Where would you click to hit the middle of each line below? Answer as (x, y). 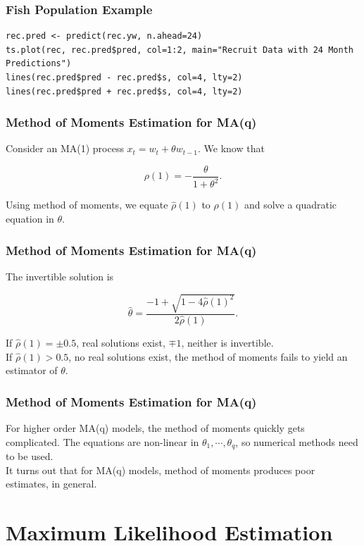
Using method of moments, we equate (87, 205)
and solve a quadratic (290, 205)
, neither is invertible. (227, 343)
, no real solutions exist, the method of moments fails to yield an (208, 356)
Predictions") (39, 64)
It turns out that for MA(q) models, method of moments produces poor (161, 470)
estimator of (32, 370)
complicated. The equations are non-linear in (102, 441)
